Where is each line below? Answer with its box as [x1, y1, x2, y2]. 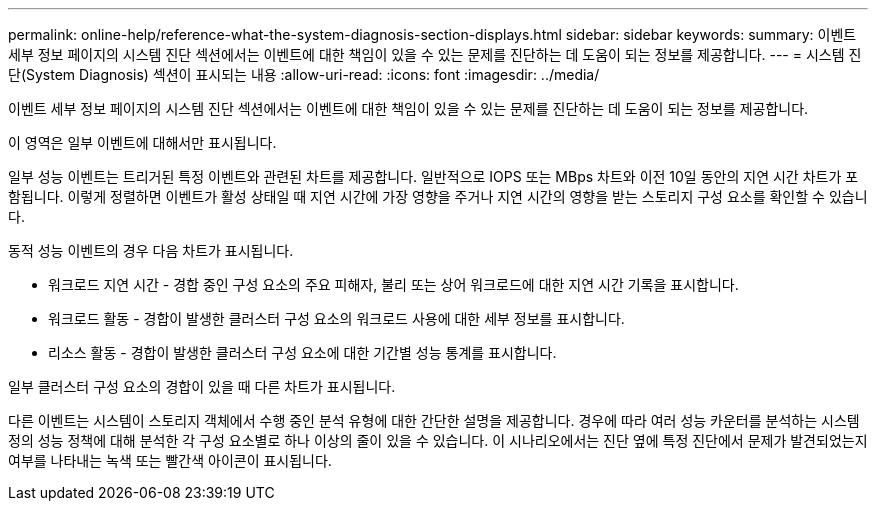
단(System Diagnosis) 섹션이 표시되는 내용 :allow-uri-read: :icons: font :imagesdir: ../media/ [8, 66, 600, 83]
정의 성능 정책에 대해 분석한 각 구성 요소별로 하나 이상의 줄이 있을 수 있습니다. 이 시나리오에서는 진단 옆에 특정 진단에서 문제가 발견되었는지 [8, 432, 868, 449]
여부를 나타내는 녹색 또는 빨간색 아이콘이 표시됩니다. [8, 452, 332, 469]
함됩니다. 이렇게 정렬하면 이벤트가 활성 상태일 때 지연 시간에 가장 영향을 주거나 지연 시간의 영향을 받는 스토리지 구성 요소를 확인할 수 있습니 [8, 188, 868, 205]
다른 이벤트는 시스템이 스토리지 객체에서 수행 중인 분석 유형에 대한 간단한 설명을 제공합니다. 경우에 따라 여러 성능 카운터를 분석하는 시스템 [8, 412, 860, 429]
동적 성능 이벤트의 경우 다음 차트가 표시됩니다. [8, 242, 294, 259]
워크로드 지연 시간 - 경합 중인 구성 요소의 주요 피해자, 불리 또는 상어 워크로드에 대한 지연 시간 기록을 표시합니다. [48, 276, 739, 293]
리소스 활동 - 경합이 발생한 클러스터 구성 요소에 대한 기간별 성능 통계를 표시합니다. [48, 344, 557, 361]
